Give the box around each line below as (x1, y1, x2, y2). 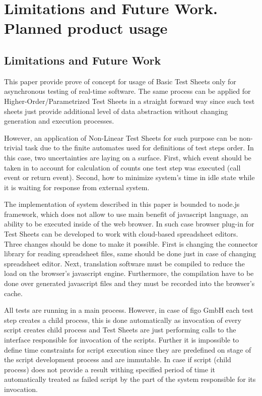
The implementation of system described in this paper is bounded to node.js (4, 199, 240, 209)
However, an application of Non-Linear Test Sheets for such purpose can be (4, 132, 237, 143)
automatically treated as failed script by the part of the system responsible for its (4, 374, 256, 384)
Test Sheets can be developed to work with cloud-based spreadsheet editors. (4, 229, 238, 239)
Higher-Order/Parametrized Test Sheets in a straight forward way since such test (4, 95, 255, 106)
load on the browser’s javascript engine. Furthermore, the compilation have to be (4, 268, 254, 278)
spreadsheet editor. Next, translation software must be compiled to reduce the (4, 258, 245, 268)
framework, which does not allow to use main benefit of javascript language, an (4, 208, 248, 219)
